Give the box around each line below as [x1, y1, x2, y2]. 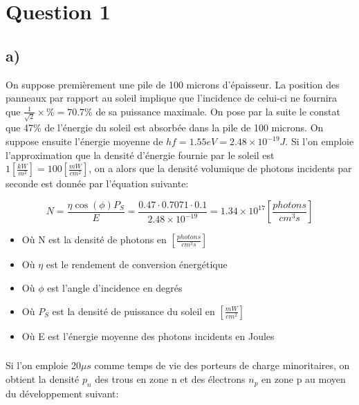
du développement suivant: [6, 386, 119, 400]
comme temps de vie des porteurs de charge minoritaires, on [94, 358, 350, 373]
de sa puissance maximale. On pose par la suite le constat [95, 104, 341, 118]
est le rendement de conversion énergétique [46, 257, 228, 272]
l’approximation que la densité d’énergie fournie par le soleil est [6, 147, 275, 162]
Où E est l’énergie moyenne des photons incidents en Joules [21, 328, 275, 343]
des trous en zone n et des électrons [95, 372, 246, 386]
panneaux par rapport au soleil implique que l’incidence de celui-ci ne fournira [6, 91, 338, 105]
